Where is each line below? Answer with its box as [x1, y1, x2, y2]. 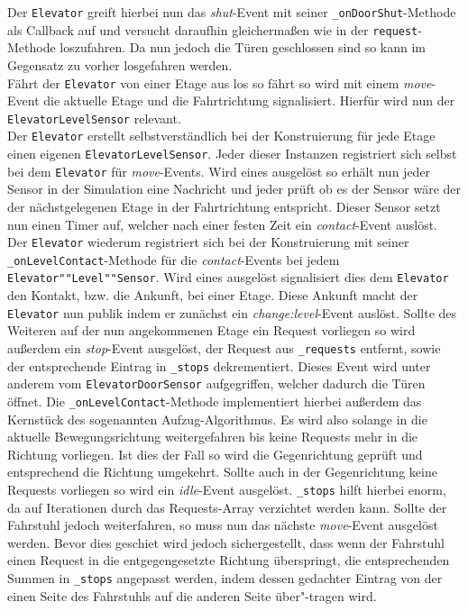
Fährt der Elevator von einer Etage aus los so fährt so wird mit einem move [7, 73, 432, 92]
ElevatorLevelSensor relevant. [7, 108, 181, 127]
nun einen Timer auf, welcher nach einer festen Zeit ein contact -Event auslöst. [7, 214, 437, 233]
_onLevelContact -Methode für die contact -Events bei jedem [7, 250, 340, 269]
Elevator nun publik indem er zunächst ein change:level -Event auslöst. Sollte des [7, 303, 457, 322]
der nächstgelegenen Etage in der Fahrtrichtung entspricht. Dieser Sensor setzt [7, 196, 441, 215]
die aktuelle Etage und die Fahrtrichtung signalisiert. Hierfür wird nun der [43, 91, 455, 110]
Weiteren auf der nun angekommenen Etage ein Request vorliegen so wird [7, 321, 416, 340]
